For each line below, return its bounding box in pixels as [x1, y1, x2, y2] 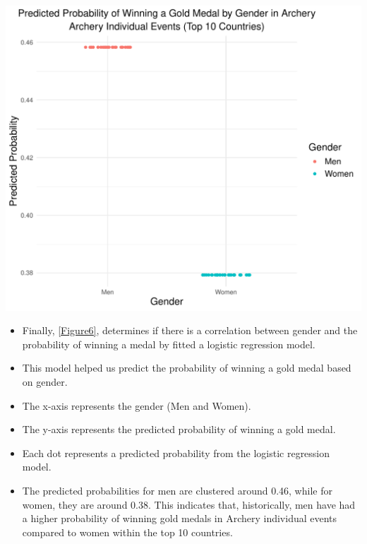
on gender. [22, 374, 68, 389]
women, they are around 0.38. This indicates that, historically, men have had [22, 497, 356, 512]
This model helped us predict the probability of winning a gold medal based [22, 360, 351, 375]
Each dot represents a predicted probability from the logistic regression [22, 445, 330, 460]
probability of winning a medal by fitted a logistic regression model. [22, 336, 315, 351]
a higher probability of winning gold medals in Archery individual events [22, 511, 337, 526]
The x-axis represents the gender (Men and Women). [22, 398, 251, 413]
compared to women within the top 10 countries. [22, 524, 233, 539]
